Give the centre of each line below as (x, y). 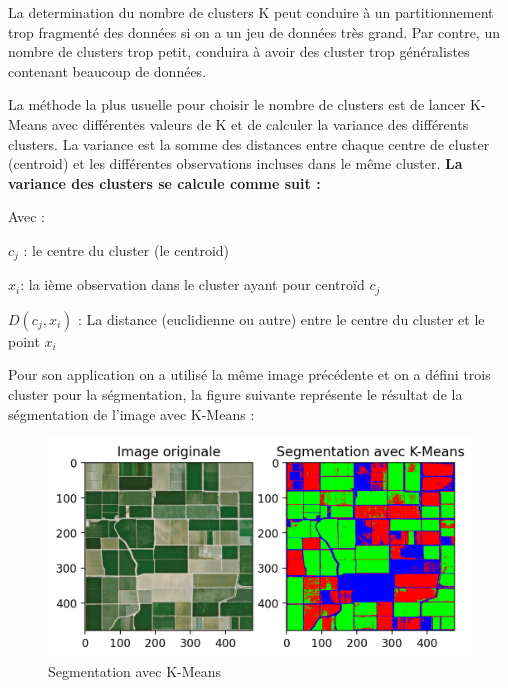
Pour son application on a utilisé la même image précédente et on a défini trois (249, 374)
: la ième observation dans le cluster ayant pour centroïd (192, 284)
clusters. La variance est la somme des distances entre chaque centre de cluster (249, 143)
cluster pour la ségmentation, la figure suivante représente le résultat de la (235, 394)
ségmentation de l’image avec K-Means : (131, 413)
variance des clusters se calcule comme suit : (164, 182)
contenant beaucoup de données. (107, 70)
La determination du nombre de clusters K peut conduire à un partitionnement (251, 12)
